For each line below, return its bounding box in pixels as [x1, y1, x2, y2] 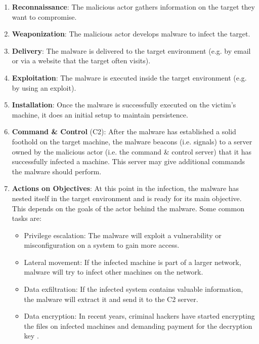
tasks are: [12, 213, 41, 223]
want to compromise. [12, 11, 77, 22]
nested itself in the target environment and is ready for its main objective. [12, 193, 242, 203]
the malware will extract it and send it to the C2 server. [24, 293, 198, 304]
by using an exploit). [12, 82, 76, 93]
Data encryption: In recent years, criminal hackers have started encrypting [24, 311, 255, 321]
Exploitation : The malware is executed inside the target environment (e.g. [12, 72, 247, 83]
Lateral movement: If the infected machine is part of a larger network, [24, 256, 241, 267]
